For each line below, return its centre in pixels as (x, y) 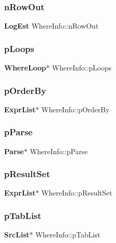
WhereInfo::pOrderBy (76, 109)
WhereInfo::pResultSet (77, 193)
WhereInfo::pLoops (82, 68)
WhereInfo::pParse (59, 151)
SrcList (17, 235)
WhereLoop (25, 68)
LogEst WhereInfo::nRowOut (51, 26)
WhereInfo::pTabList (68, 235)
